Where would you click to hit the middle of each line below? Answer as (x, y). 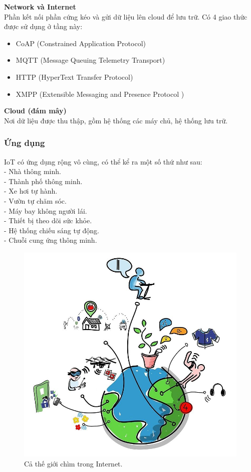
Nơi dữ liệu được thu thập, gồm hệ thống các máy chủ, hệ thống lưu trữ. (116, 120)
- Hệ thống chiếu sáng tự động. (52, 230)
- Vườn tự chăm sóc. (35, 200)
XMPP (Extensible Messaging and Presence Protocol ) (100, 94)
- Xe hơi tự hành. (31, 191)
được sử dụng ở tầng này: (43, 26)
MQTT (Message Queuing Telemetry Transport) (90, 60)
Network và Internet (40, 7)
